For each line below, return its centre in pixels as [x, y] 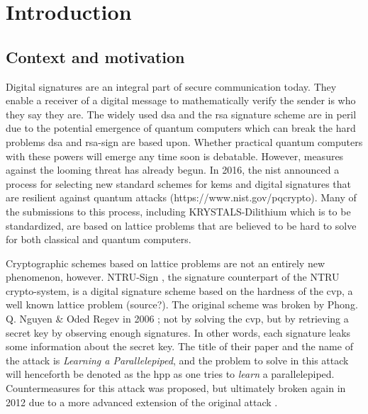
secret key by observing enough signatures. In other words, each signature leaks [178, 332]
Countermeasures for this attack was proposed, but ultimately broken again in [176, 388]
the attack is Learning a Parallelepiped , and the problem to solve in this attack [177, 360]
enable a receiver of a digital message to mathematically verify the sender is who [181, 100]
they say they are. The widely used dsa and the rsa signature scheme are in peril [181, 114]
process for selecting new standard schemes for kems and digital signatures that [178, 183]
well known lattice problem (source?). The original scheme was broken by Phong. [182, 304]
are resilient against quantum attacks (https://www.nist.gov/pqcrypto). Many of [181, 197]
